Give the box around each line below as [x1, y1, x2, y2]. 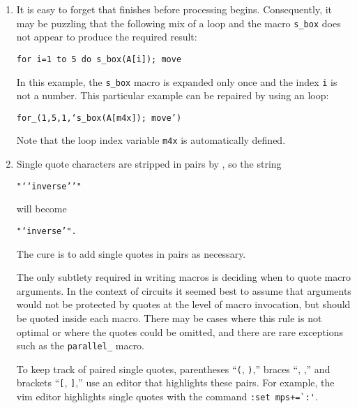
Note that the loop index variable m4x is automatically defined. [16, 133, 286, 147]
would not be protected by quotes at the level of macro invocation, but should [16, 297, 351, 312]
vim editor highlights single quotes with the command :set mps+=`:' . [16, 389, 318, 404]
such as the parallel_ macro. [16, 338, 145, 353]
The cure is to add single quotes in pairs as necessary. [16, 246, 246, 261]
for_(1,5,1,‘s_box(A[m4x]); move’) [16, 112, 182, 123]
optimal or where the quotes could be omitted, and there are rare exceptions [16, 324, 343, 339]
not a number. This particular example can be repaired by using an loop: [16, 88, 329, 103]
